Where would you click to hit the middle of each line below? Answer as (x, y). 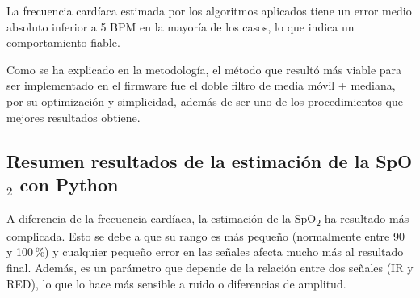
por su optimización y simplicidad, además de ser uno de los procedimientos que (205, 101)
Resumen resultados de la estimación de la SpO (210, 160)
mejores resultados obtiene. (73, 117)
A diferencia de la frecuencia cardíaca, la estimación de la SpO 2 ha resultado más (208, 219)
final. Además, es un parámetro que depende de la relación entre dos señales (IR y (210, 268)
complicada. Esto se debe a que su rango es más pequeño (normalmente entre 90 (206, 235)
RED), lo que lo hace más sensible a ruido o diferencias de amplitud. (176, 283)
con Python (69, 184)
